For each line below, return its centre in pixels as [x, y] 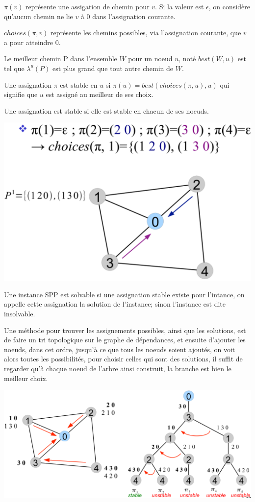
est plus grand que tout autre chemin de [113, 68]
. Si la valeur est [179, 6]
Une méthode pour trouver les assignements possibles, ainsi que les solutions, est [125, 330]
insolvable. [20, 313]
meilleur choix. [26, 378]
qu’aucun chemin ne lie [38, 16]
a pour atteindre [29, 42]
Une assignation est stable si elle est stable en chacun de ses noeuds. [106, 110]
